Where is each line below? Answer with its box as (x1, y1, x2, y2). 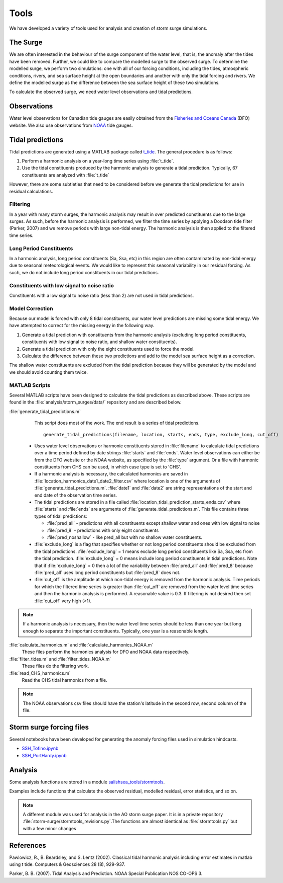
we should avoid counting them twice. (9, 369, 88, 375)
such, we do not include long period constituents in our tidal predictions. (9, 269, 159, 275)
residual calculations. (9, 188, 53, 194)
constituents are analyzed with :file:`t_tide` (22, 172, 110, 178)
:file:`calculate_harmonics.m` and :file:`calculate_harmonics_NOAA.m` (9, 642, 154, 648)
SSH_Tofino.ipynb (22, 745, 59, 752)
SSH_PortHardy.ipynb (22, 752, 67, 758)
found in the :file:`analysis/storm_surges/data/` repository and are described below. (9, 399, 182, 405)
